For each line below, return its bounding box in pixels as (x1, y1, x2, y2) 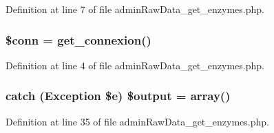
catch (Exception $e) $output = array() (6, 87, 231, 104)
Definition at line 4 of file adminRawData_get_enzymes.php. (6, 58, 264, 72)
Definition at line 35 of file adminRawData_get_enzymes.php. (6, 114, 269, 128)
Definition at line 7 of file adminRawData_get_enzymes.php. (6, 2, 264, 16)
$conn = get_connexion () (6, 31, 151, 48)
